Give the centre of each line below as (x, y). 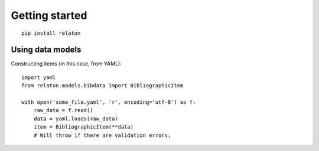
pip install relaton (51, 33)
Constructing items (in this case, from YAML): (66, 64)
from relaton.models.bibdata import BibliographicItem (102, 86)
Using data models (46, 50)
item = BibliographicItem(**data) (84, 127)
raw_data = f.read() (63, 110)
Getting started (49, 15)
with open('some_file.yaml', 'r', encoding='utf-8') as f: (109, 102)
